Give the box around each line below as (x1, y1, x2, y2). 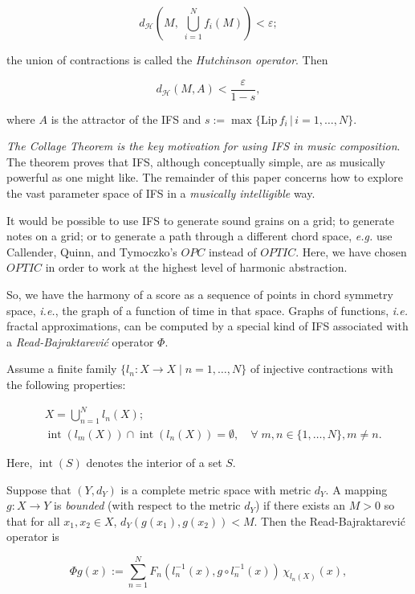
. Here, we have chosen (295, 243, 407, 260)
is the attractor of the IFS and (51, 110, 201, 127)
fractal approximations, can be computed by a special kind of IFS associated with (6, 317, 409, 334)
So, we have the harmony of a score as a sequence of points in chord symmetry (6, 286, 393, 302)
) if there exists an (254, 497, 346, 514)
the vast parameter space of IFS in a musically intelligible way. (6, 185, 315, 202)
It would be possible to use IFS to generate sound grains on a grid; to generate (6, 211, 394, 228)
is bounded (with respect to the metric (54, 497, 241, 514)
